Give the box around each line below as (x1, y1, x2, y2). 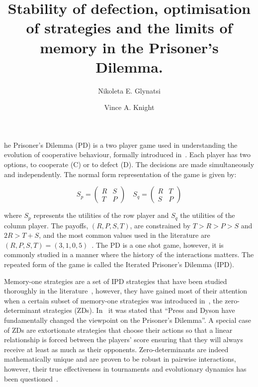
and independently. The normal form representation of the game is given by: (4, 169, 237, 179)
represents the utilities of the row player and (33, 210, 169, 220)
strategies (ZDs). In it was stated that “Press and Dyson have (43, 305, 235, 315)
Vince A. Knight (104, 102, 155, 112)
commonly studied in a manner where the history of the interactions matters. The (4, 249, 254, 260)
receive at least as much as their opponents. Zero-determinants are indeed (4, 344, 229, 354)
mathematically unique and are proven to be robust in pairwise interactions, (4, 354, 236, 364)
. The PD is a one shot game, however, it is (91, 239, 224, 250)
